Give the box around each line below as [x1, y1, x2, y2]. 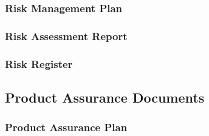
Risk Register [5, 56, 73, 71]
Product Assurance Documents [5, 87, 205, 106]
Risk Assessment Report [5, 28, 128, 43]
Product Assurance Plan [5, 120, 128, 135]
